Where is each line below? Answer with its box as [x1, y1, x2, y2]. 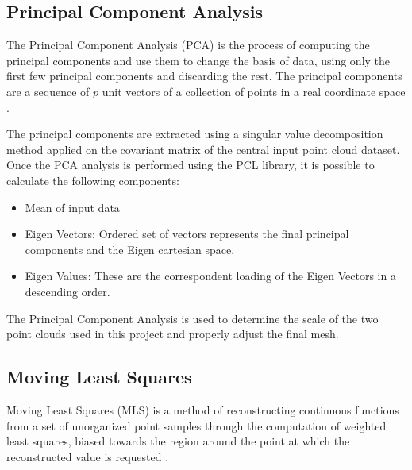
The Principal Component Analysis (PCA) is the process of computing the [6, 37, 370, 53]
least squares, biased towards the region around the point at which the [6, 433, 350, 449]
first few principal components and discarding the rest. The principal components [6, 67, 402, 84]
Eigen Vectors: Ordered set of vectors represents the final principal [25, 225, 349, 242]
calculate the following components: [6, 171, 179, 188]
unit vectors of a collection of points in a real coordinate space [102, 83, 406, 99]
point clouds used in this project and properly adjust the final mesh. [6, 326, 339, 342]
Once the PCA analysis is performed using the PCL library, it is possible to [6, 156, 375, 173]
